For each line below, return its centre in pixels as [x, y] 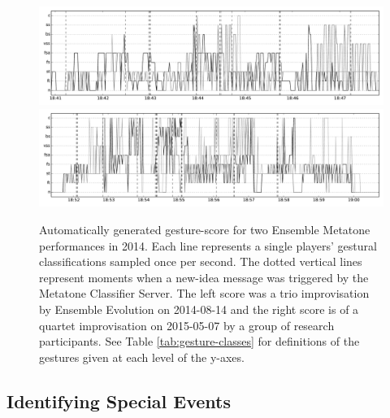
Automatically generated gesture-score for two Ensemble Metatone [205, 229]
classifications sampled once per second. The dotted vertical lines [201, 261]
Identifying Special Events [119, 401]
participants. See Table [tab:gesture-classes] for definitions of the [199, 341]
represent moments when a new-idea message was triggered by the [204, 277]
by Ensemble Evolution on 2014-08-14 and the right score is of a [199, 309]
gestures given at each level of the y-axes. [142, 357]
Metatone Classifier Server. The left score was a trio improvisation [204, 293]
